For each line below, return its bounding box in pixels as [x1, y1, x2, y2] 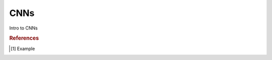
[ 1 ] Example [11, 45, 35, 51]
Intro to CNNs [9, 25, 38, 31]
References [9, 35, 39, 42]
